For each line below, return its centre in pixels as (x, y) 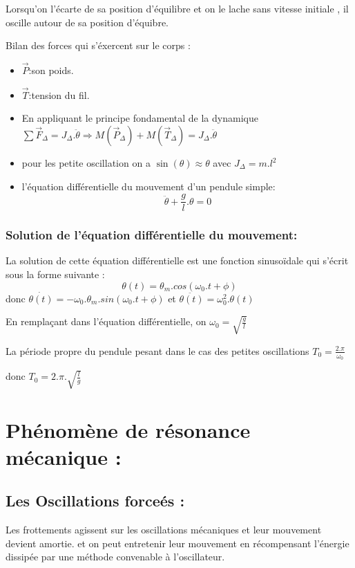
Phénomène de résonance (128, 429)
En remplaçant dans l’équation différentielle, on (106, 321)
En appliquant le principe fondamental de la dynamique (140, 118)
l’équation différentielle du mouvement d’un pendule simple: (148, 186)
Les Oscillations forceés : (95, 501)
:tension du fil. (59, 94)
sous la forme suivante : (55, 274)
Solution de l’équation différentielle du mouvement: (152, 235)
